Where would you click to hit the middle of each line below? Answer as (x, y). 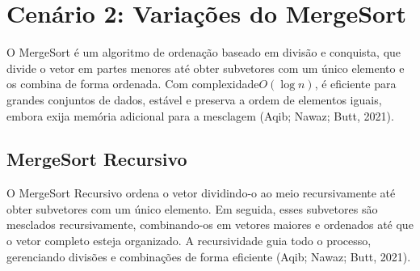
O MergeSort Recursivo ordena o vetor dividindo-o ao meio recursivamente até (201, 193)
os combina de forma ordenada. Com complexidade (133, 84)
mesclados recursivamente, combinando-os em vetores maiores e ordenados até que (210, 224)
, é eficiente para (355, 84)
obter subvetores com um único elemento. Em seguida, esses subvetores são (192, 208)
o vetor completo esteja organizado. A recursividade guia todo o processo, (189, 241)
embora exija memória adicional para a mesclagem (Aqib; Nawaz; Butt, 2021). (200, 115)
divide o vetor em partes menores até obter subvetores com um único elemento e (206, 68)
